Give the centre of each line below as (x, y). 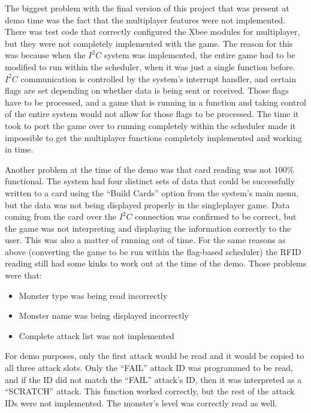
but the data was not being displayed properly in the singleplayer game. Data (147, 204)
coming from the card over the (61, 216)
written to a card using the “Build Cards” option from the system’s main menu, (152, 192)
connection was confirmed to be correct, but (216, 216)
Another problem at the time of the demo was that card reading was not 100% (150, 169)
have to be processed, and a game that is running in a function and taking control (155, 102)
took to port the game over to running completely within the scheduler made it (150, 125)
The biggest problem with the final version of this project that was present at (147, 8)
